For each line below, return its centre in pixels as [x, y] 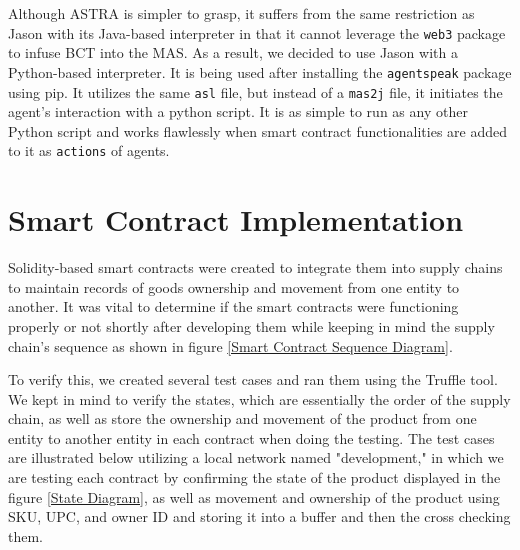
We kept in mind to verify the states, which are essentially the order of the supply [259, 398]
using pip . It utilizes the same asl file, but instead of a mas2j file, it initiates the [255, 91]
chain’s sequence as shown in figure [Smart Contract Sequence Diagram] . [230, 345]
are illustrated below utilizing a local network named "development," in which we [256, 457]
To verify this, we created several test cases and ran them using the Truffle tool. [253, 379]
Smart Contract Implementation [236, 219]
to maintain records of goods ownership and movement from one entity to [234, 286]
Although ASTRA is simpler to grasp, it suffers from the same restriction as [241, 13]
